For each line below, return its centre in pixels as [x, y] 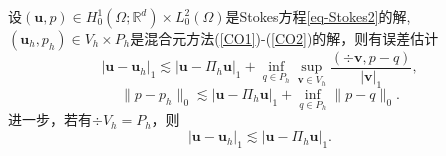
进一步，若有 [50, 119]
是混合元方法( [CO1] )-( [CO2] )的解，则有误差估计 [284, 38]
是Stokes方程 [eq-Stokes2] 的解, [318, 16]
